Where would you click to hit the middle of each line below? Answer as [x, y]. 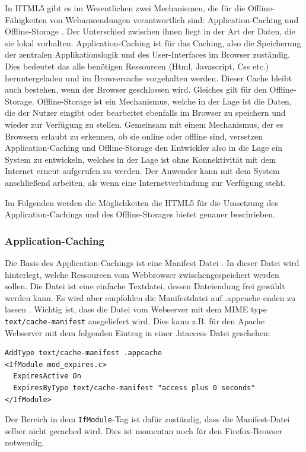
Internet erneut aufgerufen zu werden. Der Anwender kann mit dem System [142, 171]
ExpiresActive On [47, 376]
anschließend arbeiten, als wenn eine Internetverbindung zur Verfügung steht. [145, 182]
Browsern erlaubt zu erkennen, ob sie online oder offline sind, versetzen [134, 136]
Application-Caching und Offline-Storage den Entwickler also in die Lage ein [144, 148]
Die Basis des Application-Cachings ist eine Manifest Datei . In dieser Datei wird [152, 262]
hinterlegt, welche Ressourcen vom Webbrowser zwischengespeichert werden [142, 274]
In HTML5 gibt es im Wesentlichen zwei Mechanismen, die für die [125, 8]
